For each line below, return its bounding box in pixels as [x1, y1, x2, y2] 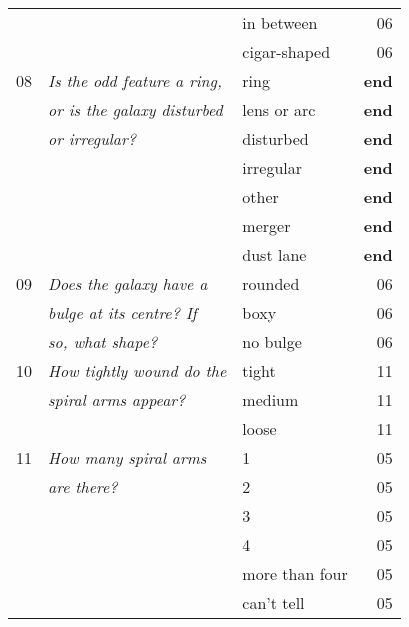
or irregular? [48, 127, 136, 150]
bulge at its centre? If [48, 301, 197, 324]
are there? [48, 475, 118, 498]
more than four [242, 562, 348, 585]
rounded [242, 272, 300, 295]
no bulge [242, 330, 302, 353]
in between [242, 11, 318, 34]
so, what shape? [48, 330, 158, 353]
